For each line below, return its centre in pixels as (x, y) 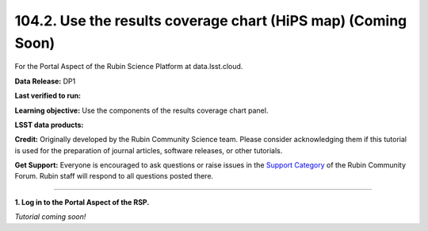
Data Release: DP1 (45, 81)
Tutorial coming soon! (50, 217)
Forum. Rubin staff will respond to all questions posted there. (114, 176)
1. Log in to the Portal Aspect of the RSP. (82, 202)
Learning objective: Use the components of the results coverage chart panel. (141, 110)
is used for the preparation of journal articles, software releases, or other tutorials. (149, 150)
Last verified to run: (48, 96)
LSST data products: (49, 125)
